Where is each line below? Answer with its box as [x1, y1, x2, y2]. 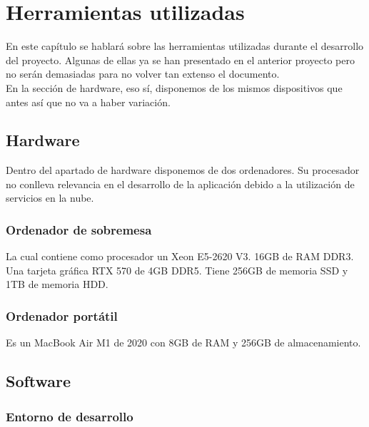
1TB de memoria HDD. [6, 277, 108, 292]
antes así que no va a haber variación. [6, 94, 171, 109]
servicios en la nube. [6, 190, 94, 205]
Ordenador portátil [6, 307, 118, 324]
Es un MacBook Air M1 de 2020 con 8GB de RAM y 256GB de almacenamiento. [6, 335, 361, 350]
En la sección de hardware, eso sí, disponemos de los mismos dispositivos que [6, 80, 343, 95]
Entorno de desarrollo [6, 407, 133, 425]
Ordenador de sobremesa [6, 221, 152, 238]
